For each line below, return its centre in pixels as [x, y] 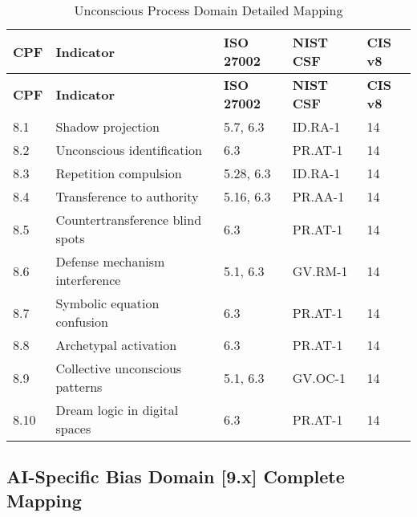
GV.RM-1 [320, 271]
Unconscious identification [129, 150]
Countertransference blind [129, 220]
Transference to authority [127, 196]
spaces [73, 428]
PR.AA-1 [318, 196]
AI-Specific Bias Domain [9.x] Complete [176, 476]
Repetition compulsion [119, 173]
